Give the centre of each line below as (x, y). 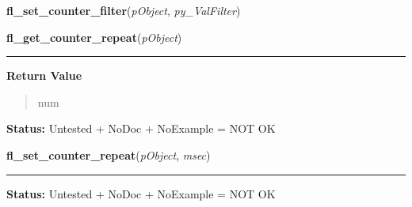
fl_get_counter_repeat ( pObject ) (94, 37)
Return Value (44, 75)
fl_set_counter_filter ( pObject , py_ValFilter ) (124, 10)
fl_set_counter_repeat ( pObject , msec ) (109, 154)
